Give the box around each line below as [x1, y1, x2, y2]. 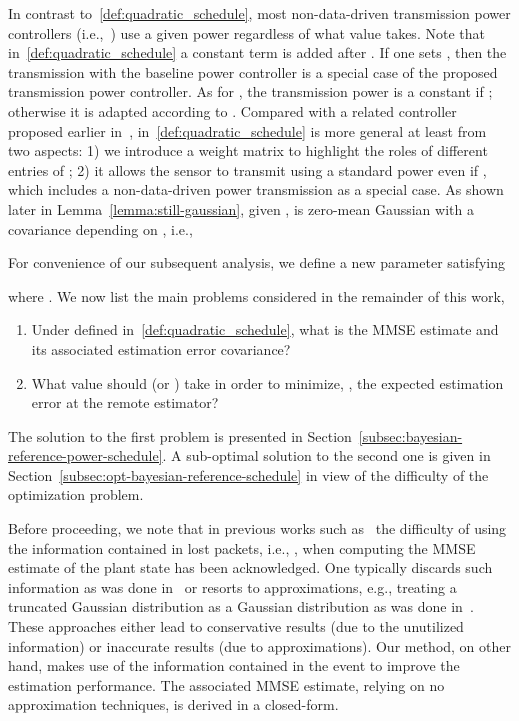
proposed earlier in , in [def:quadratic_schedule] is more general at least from [8, 120, 487, 141]
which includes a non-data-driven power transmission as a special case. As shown [8, 179, 504, 200]
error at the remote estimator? [31, 392, 219, 413]
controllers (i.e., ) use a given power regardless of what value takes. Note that [8, 22, 485, 43]
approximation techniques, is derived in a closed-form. [8, 694, 339, 715]
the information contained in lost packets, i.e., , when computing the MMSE [8, 537, 476, 558]
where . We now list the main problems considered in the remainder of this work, [8, 285, 505, 306]
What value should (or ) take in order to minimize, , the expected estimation [31, 372, 504, 393]
